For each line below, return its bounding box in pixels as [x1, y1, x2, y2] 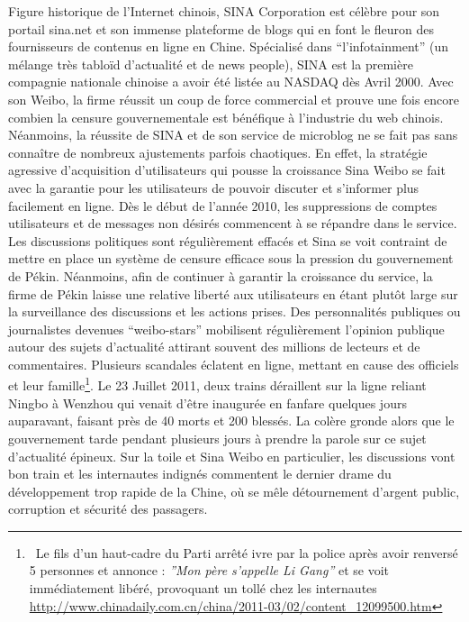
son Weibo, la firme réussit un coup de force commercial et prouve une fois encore [8, 89, 460, 108]
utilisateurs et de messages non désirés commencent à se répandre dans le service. [8, 214, 457, 233]
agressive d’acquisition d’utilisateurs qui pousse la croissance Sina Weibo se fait [8, 160, 446, 179]
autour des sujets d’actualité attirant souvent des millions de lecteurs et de [8, 337, 420, 356]
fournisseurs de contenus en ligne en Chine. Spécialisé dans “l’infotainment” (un [8, 37, 449, 56]
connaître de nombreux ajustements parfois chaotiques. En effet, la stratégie [8, 142, 428, 161]
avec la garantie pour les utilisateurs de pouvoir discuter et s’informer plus [8, 178, 419, 197]
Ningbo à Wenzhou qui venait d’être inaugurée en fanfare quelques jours [8, 393, 407, 412]
